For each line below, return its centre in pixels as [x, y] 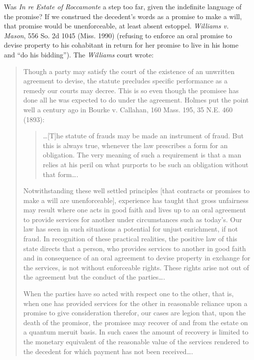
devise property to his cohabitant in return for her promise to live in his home [121, 45]
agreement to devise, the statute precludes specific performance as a [126, 81]
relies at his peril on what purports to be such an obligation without [146, 164]
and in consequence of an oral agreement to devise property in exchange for [137, 258]
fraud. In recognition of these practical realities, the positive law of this [130, 239]
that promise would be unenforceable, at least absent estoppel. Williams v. [116, 26]
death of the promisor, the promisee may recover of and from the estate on [136, 322]
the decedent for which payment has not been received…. [108, 351]
